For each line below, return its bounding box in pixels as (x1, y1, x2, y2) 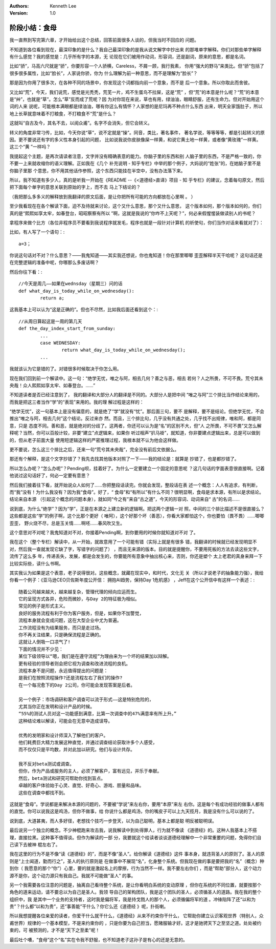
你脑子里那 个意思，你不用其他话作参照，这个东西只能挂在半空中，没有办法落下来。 (9, 167, 186, 174)
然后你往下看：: (9, 269, 43, 275)
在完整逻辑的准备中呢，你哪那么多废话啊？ (9, 259, 99, 266)
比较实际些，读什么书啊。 (9, 560, 63, 567)
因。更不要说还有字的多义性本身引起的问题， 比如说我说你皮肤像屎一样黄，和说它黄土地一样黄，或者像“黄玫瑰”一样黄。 (9, 136, 261, 143)
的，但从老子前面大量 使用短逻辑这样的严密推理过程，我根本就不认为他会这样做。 (9, 437, 181, 443)
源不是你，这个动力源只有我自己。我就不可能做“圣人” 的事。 (9, 872, 136, 879)
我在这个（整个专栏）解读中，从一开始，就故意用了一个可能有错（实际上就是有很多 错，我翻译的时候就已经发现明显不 (9, 539, 257, 545)
